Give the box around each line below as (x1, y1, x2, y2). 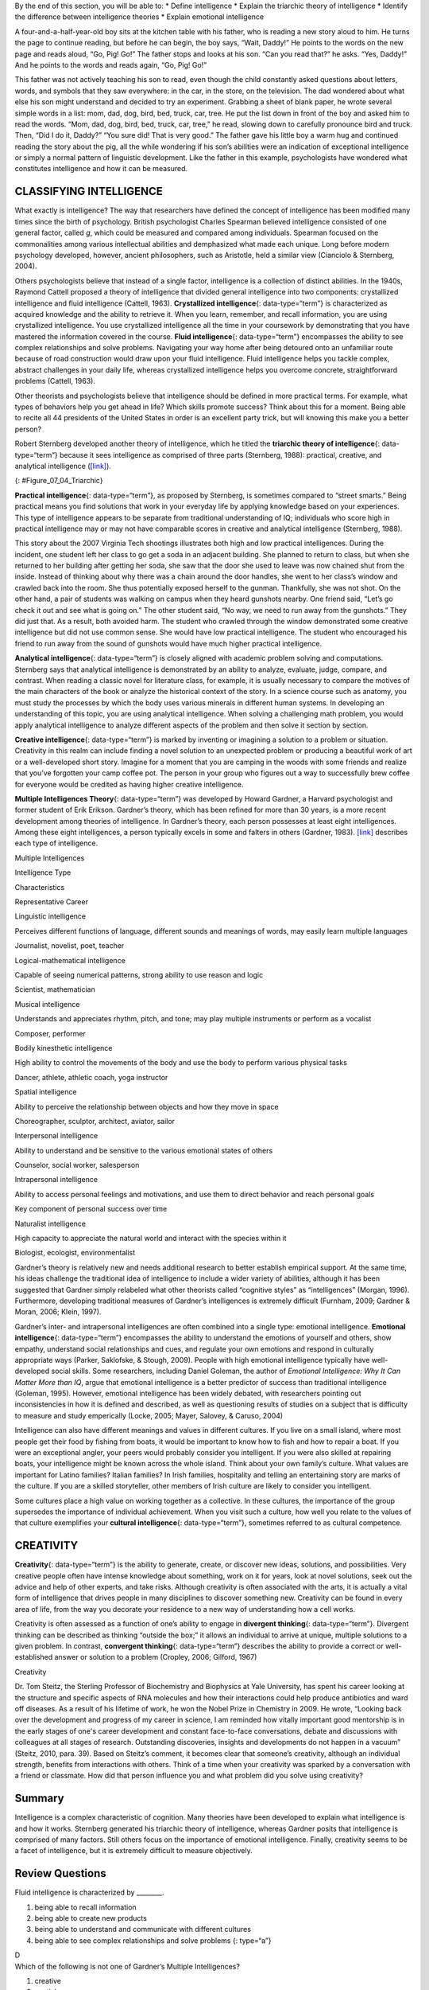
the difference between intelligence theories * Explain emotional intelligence (14, 12, 265, 21)
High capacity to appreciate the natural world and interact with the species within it (14, 1234, 287, 1243)
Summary (14, 1792, 64, 1805)
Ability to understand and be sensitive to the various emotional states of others (14, 1145, 273, 1155)
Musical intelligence (14, 999, 80, 1009)
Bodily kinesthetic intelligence (14, 1043, 113, 1052)
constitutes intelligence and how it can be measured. (14, 164, 188, 174)
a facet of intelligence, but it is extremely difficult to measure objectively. (14, 1846, 253, 1855)
